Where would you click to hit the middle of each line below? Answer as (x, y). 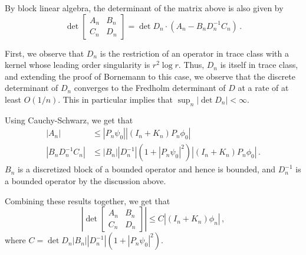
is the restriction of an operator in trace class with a (194, 53)
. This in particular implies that (115, 99)
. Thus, (191, 65)
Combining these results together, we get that (88, 200)
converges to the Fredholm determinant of (150, 88)
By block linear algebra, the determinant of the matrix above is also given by (144, 8)
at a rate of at (263, 88)
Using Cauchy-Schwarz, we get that (69, 120)
